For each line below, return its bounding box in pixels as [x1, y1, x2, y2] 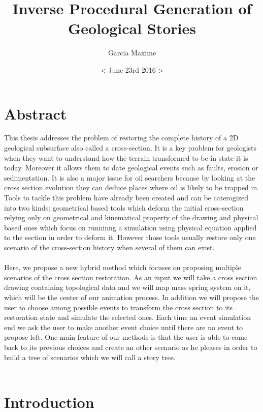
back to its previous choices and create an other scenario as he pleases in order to [4, 341, 257, 352]
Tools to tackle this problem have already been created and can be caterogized [4, 192, 248, 202]
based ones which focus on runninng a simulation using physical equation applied [4, 222, 257, 232]
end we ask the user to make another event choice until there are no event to [4, 321, 243, 332]
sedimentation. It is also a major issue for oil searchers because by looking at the [4, 172, 255, 183]
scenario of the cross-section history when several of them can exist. [4, 242, 215, 252]
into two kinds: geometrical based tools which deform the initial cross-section [4, 202, 244, 213]
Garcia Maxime [108, 47, 156, 58]
